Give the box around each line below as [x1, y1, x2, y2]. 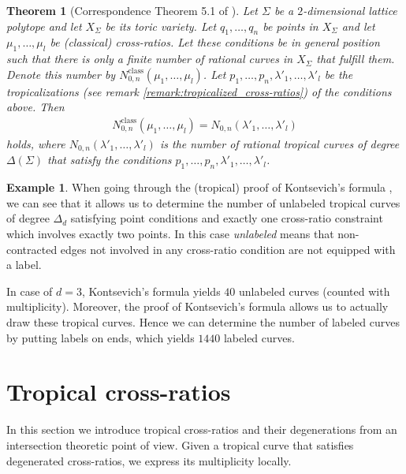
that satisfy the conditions [47, 151, 172, 168]
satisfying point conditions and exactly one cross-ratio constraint [70, 210, 383, 226]
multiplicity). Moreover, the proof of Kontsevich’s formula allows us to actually [6, 298, 389, 315]
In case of [6, 282, 53, 299]
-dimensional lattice [303, 2, 397, 18]
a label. [6, 256, 42, 273]
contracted [6, 241, 58, 257]
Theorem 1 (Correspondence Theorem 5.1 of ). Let [6, 2, 258, 18]
